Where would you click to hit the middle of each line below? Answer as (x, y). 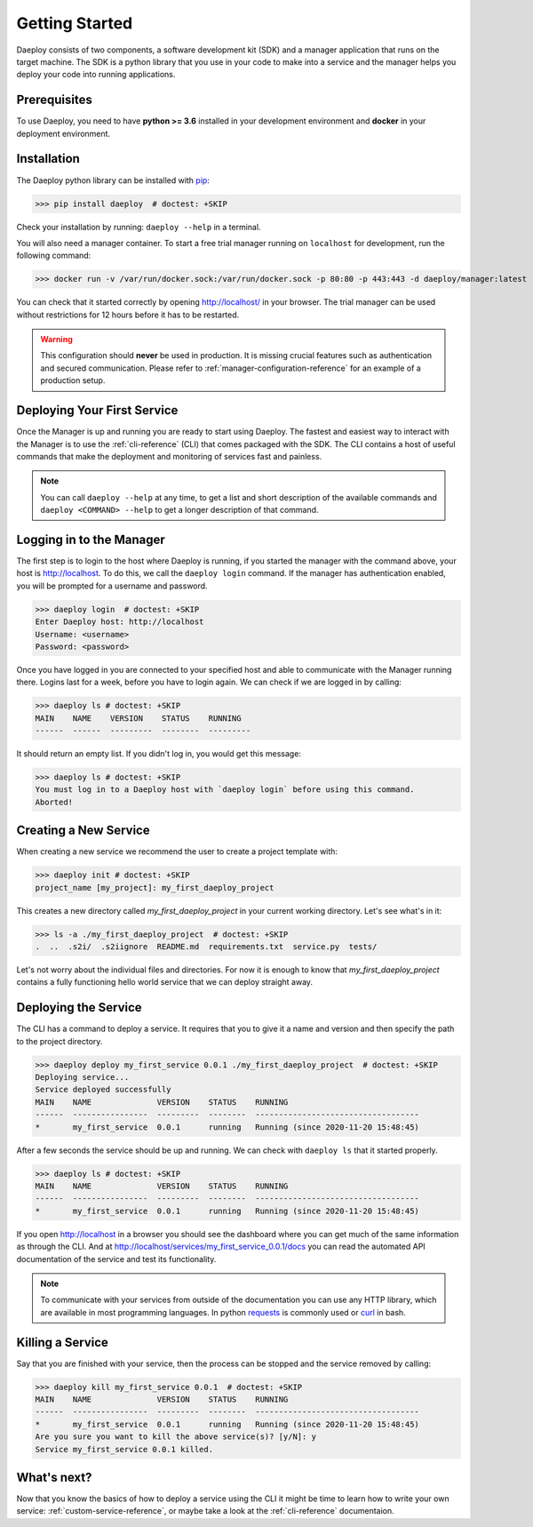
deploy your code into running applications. (96, 75)
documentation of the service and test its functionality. (116, 1259)
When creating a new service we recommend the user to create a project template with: (177, 851)
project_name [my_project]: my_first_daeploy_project (155, 887)
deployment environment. (64, 133)
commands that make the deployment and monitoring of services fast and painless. (169, 456)
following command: (54, 256)
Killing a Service (62, 1342)
